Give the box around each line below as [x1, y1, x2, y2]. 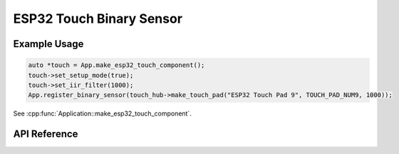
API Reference [13, 128, 78, 140]
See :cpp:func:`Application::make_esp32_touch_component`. [13, 109, 192, 118]
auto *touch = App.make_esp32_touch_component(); [28, 61, 205, 69]
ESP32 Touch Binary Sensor [13, 11, 183, 26]
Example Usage [13, 38, 84, 50]
